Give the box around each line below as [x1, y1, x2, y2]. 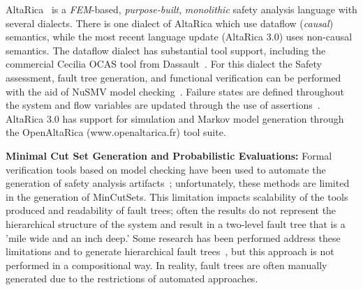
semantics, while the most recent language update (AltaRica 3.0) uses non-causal [6, 29, 353, 44]
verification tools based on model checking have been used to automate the [6, 162, 326, 176]
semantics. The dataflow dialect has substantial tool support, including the [6, 43, 326, 57]
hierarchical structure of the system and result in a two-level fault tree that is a [6, 216, 346, 231]
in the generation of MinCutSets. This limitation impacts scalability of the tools [6, 189, 348, 204]
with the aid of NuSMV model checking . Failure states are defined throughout [6, 84, 345, 98]
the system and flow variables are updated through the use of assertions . [6, 98, 320, 112]
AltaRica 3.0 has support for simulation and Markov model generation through [6, 111, 344, 125]
